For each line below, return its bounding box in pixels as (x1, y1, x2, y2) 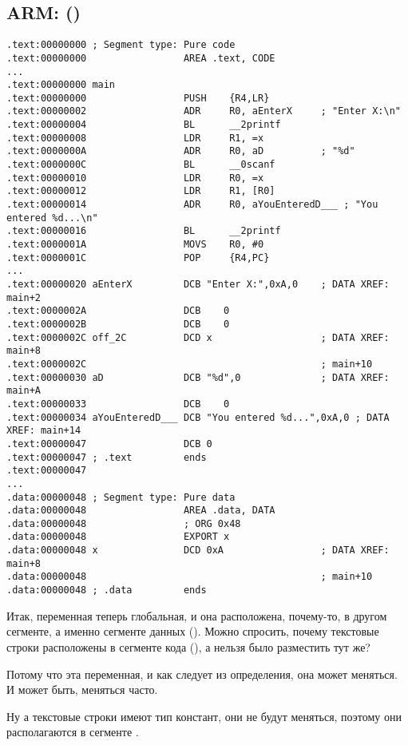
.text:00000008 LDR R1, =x (6, 132, 264, 144)
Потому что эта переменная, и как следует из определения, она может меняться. (6, 665, 398, 682)
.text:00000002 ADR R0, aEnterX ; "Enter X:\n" (6, 105, 401, 117)
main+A (6, 385, 41, 397)
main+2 (6, 291, 41, 303)
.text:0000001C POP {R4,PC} (6, 252, 270, 264)
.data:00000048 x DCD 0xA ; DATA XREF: (6, 545, 390, 557)
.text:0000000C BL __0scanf (6, 159, 275, 171)
